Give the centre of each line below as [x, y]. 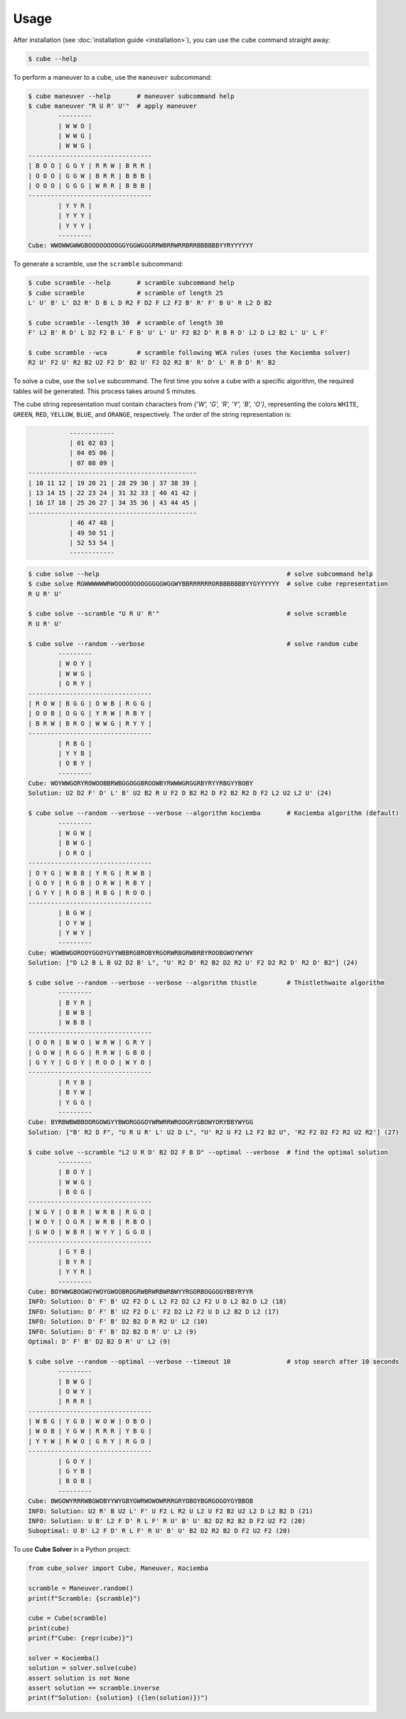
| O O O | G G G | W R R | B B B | [90, 186]
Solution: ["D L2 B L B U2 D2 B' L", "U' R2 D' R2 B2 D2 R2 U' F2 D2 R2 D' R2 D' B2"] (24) [193, 963]
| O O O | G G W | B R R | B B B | [90, 176]
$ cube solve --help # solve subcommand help [201, 574]
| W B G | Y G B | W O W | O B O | [90, 1422]
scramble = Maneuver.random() [81, 1588]
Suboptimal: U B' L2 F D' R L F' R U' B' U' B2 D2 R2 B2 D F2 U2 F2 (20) [159, 1531]
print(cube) [49, 1628]
